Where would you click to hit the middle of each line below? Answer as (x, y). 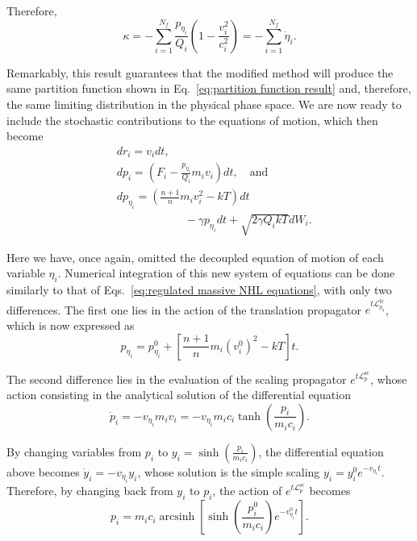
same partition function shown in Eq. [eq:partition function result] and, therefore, (209, 88)
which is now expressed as (71, 325)
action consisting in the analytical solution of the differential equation (179, 395)
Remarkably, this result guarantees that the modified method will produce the (200, 72)
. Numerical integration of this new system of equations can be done (226, 273)
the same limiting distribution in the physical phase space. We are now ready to (204, 104)
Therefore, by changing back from (90, 491)
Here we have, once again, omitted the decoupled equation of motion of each (195, 257)
